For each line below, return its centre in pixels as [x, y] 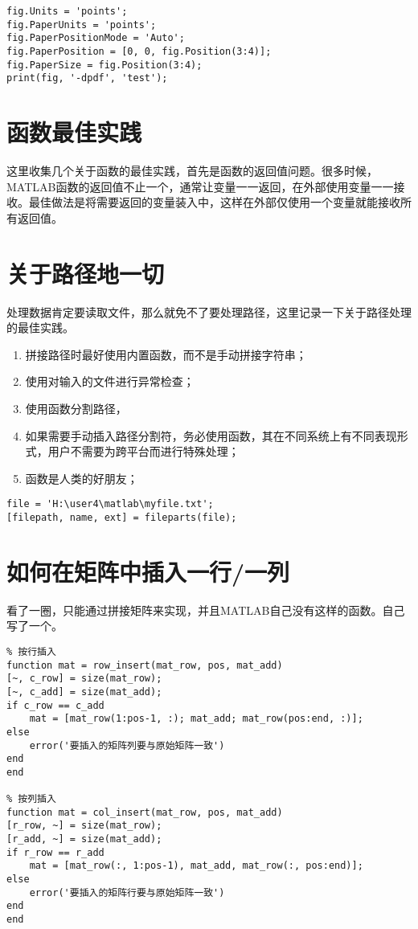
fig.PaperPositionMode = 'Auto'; [96, 38]
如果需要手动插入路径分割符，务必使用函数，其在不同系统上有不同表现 [211, 435]
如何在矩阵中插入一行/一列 [148, 571]
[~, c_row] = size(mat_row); [84, 679]
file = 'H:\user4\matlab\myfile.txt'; [110, 504]
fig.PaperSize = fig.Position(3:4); [104, 65]
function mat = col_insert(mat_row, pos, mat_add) [145, 812]
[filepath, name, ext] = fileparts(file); [122, 517]
